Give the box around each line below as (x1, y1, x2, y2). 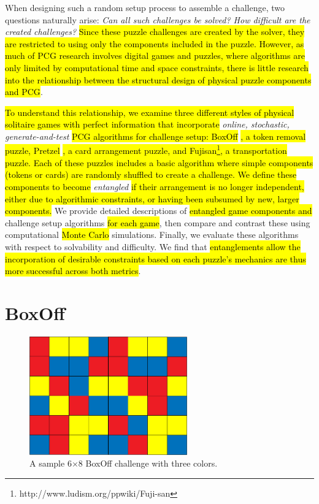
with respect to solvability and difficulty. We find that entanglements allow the (5, 240, 301, 253)
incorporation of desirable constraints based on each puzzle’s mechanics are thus (5, 252, 306, 265)
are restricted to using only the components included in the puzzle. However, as (5, 37, 304, 50)
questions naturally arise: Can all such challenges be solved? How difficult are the (5, 13, 310, 26)
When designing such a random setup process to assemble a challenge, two (5, 1, 285, 13)
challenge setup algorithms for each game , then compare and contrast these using (5, 216, 310, 229)
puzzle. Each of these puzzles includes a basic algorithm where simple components (5, 156, 313, 169)
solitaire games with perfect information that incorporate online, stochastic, (5, 118, 290, 131)
